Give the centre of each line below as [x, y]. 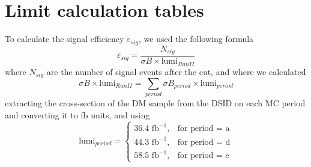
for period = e [203, 156]
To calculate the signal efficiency [65, 39]
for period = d [204, 142]
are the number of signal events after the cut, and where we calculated [176, 71]
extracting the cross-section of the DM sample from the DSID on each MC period [155, 103]
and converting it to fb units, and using [77, 114]
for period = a [204, 129]
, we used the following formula [196, 39]
